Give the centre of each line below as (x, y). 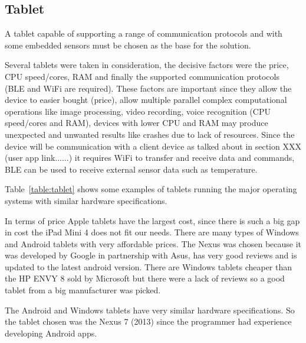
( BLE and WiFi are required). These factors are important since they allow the (148, 88)
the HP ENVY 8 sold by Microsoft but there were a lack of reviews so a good (145, 278)
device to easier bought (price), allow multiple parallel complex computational (146, 100)
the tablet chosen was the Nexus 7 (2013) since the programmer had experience (148, 321)
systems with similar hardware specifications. (86, 200)
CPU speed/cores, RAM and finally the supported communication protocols (142, 76)
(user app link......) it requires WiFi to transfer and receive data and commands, (150, 158)
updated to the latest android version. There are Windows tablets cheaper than (149, 266)
